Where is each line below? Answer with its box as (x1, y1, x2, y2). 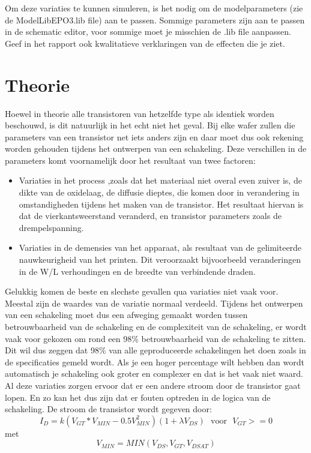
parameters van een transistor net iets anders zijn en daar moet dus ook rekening (5, 130, 304, 143)
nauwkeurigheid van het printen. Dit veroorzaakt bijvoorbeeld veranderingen (19, 253, 301, 266)
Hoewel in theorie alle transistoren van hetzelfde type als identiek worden (5, 107, 274, 119)
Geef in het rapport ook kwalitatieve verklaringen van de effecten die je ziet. (5, 37, 285, 49)
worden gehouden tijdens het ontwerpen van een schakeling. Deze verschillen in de (5, 142, 307, 155)
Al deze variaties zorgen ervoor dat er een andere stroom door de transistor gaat (5, 379, 301, 391)
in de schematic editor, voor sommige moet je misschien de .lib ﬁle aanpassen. (5, 25, 291, 38)
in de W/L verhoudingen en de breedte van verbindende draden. (19, 265, 256, 277)
